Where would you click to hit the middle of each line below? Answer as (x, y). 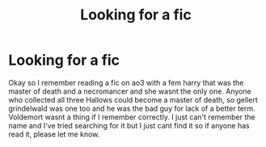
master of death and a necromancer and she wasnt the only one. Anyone (130, 91)
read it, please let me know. (54, 134)
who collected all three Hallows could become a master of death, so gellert (133, 99)
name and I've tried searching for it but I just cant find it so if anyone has (129, 125)
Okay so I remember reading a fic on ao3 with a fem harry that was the (126, 82)
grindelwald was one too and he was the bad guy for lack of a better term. (132, 108)
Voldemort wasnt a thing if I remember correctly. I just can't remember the (132, 117)
